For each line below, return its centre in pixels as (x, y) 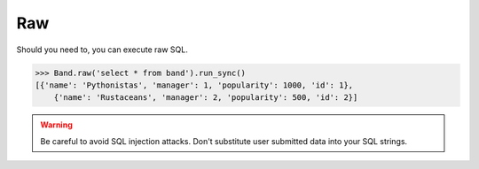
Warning (56, 125)
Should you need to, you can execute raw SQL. (102, 50)
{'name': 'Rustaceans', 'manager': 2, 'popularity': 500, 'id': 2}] (206, 98)
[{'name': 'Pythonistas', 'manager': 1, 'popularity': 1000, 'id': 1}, (194, 85)
